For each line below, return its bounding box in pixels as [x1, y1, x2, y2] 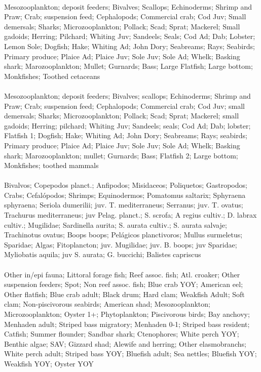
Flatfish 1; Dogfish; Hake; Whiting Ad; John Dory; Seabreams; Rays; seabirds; [4, 130, 247, 141]
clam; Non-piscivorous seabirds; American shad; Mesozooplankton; [4, 299, 210, 309]
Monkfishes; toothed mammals [4, 160, 99, 171]
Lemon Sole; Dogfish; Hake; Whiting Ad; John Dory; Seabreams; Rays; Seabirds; [4, 40, 255, 51]
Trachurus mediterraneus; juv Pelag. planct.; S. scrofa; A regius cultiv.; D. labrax [4, 210, 257, 220]
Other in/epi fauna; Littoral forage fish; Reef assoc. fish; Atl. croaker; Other [4, 269, 240, 279]
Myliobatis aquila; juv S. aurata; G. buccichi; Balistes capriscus [4, 249, 201, 260]
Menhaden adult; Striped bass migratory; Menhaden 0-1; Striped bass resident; [4, 318, 250, 329]
